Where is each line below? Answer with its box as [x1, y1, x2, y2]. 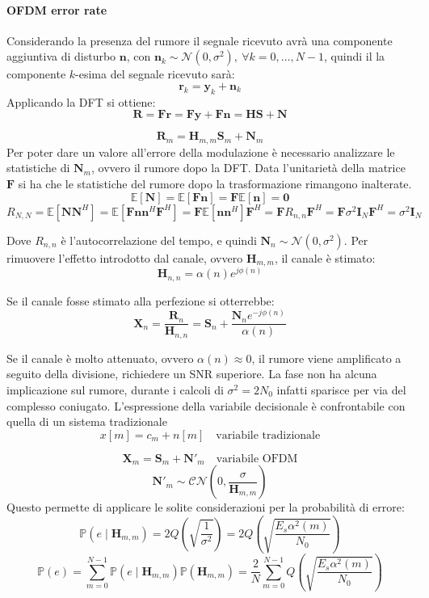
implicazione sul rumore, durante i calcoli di [6, 381, 224, 398]
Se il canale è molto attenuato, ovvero [6, 349, 194, 366]
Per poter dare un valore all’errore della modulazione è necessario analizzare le [6, 143, 395, 160]
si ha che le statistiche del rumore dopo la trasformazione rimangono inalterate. [18, 175, 412, 192]
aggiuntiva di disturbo [6, 48, 116, 65]
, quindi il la [324, 48, 385, 65]
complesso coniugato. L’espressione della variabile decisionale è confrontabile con [6, 397, 406, 414]
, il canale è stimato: [274, 249, 376, 266]
